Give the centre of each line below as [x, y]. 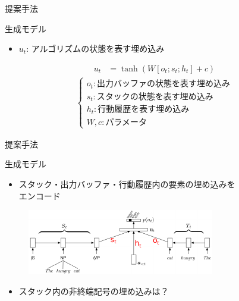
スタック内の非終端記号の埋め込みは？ [94, 291]
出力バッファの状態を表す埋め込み [163, 84]
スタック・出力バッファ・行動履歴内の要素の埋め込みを [127, 184]
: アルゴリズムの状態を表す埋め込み [95, 48]
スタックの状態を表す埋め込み [155, 97]
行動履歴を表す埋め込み [144, 110]
